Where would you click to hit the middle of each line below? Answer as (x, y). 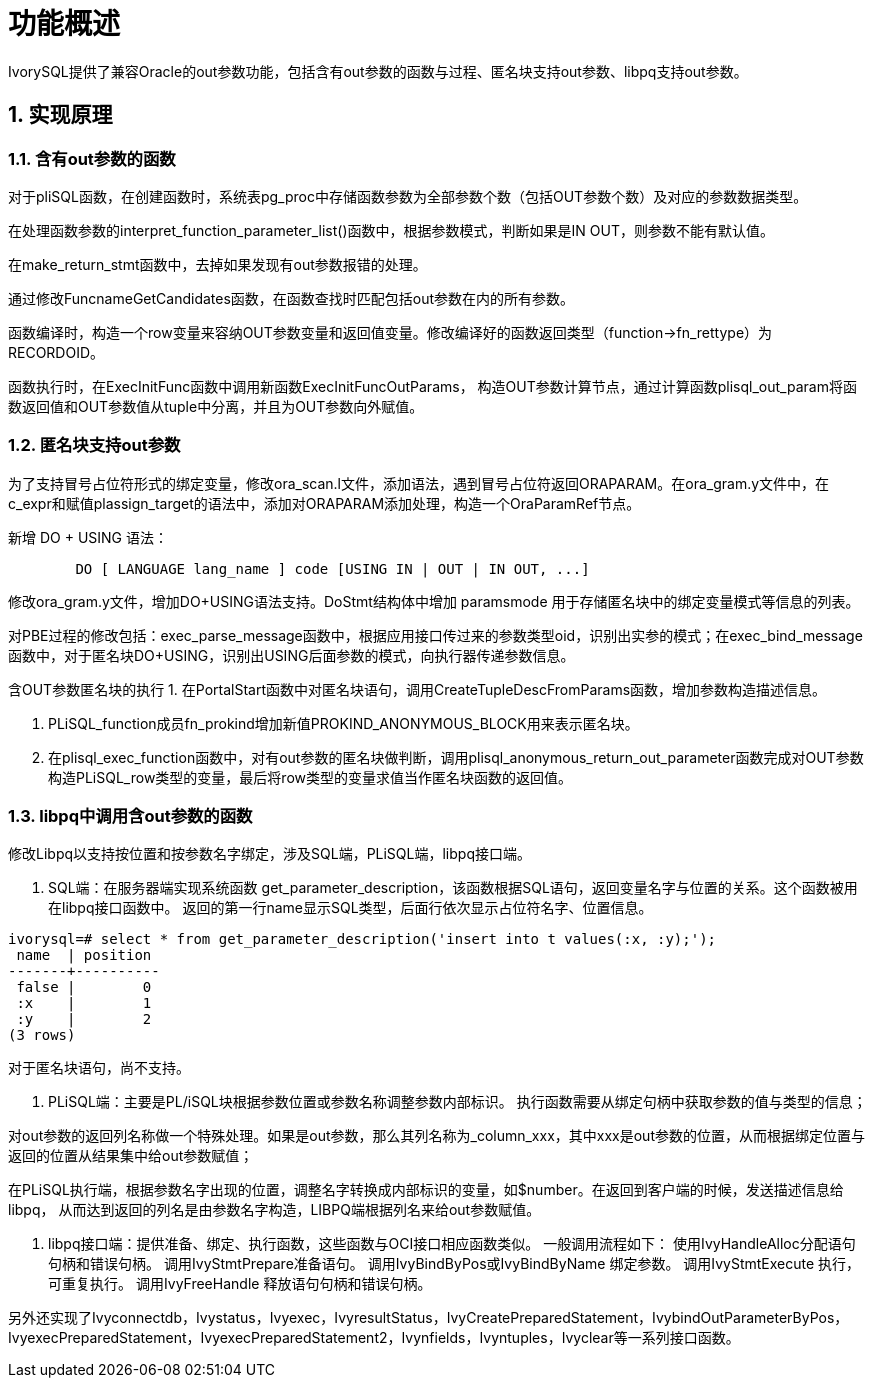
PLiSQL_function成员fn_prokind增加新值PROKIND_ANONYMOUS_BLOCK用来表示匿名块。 (343, 723)
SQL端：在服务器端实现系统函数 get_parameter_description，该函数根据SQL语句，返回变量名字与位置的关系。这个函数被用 (453, 888)
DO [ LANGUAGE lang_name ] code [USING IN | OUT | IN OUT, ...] (332, 568)
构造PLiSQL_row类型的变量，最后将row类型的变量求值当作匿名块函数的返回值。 (310, 777)
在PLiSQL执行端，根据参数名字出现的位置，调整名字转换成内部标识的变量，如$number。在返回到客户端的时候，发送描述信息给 (426, 1190)
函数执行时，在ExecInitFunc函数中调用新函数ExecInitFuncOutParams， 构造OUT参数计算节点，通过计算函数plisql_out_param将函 (432, 386)
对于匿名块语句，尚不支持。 (99, 1068)
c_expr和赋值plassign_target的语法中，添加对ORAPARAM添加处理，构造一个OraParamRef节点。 (324, 503)
